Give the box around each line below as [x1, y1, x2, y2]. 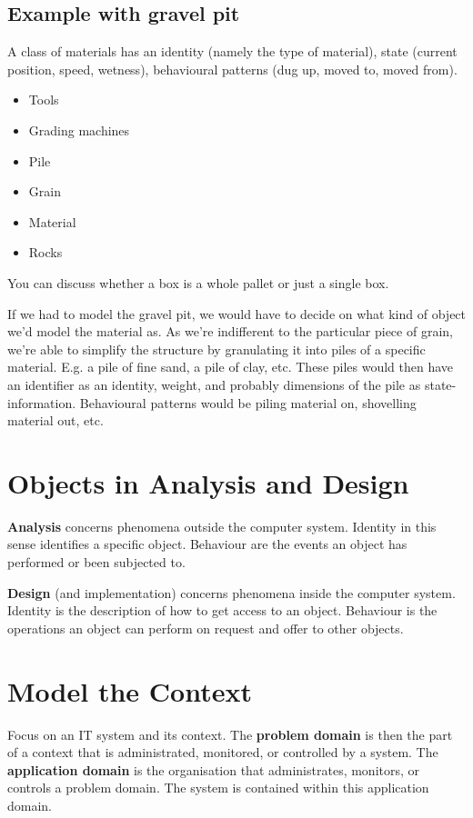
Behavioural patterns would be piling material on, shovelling [79, 393, 417, 412]
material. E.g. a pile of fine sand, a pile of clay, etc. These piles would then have [7, 357, 454, 376]
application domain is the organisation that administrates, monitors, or [7, 760, 420, 779]
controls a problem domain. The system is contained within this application [7, 778, 429, 797]
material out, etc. [7, 411, 104, 430]
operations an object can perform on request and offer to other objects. [7, 618, 404, 637]
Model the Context [7, 672, 252, 709]
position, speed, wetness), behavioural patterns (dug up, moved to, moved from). [7, 59, 458, 78]
